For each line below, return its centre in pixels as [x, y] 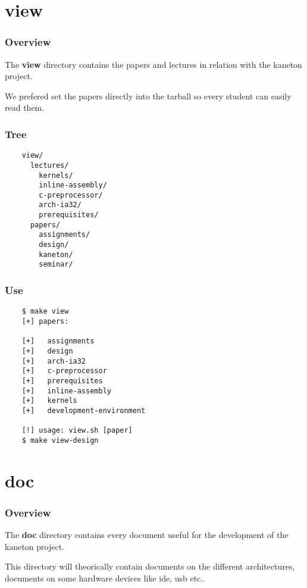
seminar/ [56, 265]
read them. [25, 107]
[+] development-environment [84, 410]
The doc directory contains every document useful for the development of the [147, 535]
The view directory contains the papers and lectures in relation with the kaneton [153, 64]
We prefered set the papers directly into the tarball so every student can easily [148, 96]
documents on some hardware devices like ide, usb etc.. [105, 578]
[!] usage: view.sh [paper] [77, 431]
